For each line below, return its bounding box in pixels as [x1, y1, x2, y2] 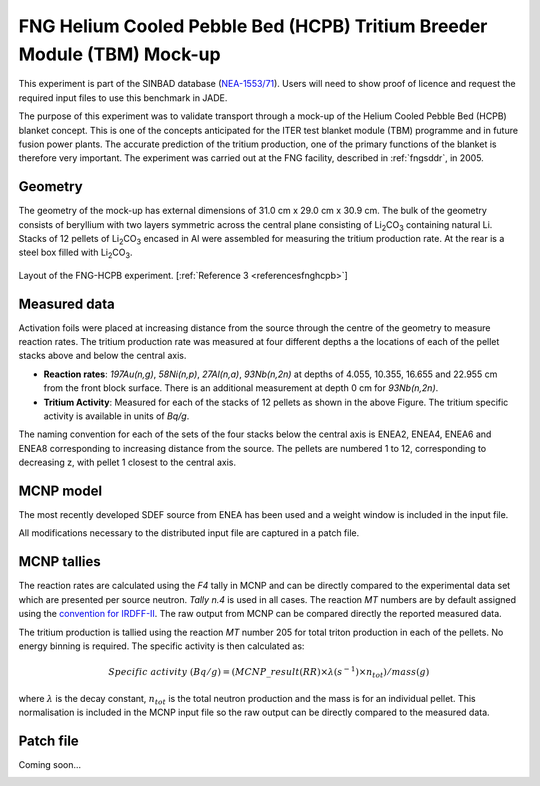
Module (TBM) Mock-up [18, 43, 221, 65]
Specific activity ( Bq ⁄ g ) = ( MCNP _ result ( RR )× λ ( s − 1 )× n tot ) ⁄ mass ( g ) [108, 665, 430, 680]
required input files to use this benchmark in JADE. [18, 91, 228, 104]
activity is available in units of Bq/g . [43, 410, 190, 422]
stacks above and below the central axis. [18, 350, 187, 362]
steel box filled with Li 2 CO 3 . [18, 246, 133, 261]
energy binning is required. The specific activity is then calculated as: [18, 640, 305, 652]
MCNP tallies [18, 553, 102, 570]
